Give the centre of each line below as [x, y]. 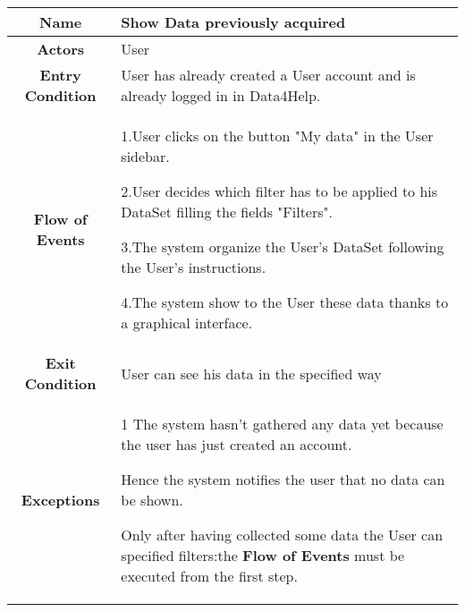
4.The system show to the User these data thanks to [285, 302]
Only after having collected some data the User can [282, 535]
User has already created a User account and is [268, 75]
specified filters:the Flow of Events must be [263, 555]
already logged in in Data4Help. [221, 95]
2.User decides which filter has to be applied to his [279, 191]
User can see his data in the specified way [251, 373]
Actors [61, 49]
